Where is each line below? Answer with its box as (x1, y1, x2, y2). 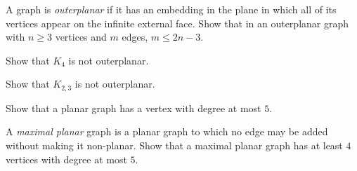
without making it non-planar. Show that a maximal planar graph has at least (6, 138, 343, 153)
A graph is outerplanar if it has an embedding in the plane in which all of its (6, 2, 337, 16)
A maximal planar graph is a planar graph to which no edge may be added (6, 124, 328, 139)
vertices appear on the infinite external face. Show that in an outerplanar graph (6, 15, 349, 30)
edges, (122, 29, 148, 44)
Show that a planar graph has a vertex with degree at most (6, 100, 261, 115)
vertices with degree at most (6, 151, 127, 166)
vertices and (55, 29, 107, 44)
